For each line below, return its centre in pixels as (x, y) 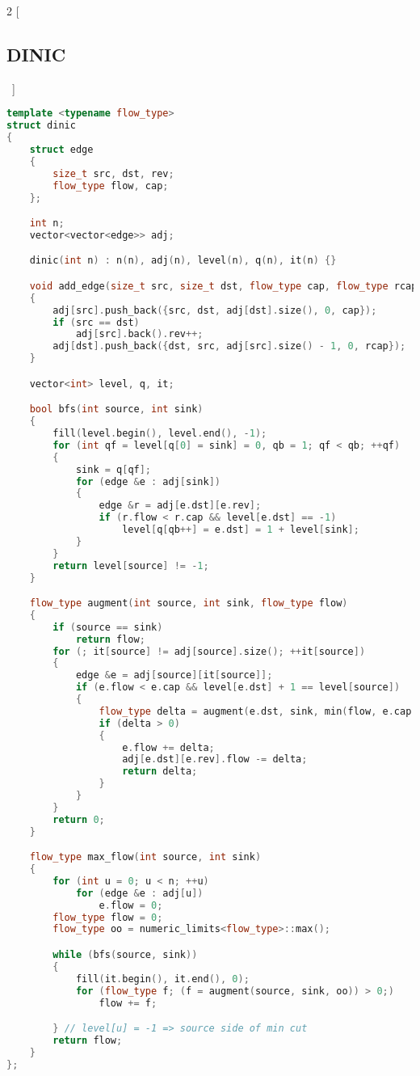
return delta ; (160, 772)
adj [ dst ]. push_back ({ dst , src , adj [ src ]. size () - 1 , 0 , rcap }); (229, 346)
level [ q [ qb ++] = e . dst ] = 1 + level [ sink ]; (241, 530)
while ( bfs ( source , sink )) (125, 955)
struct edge (61, 150)
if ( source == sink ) (108, 627)
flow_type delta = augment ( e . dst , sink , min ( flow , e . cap (255, 711)
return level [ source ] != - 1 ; (131, 565)
